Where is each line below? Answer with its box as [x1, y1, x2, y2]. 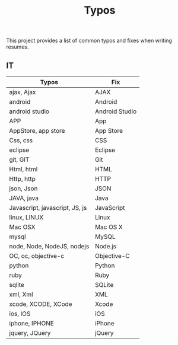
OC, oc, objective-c [9, 252, 65, 260]
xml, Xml [9, 290, 34, 298]
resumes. [6, 43, 29, 50]
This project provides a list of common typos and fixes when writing [6, 37, 172, 44]
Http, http [9, 175, 36, 183]
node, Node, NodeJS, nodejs [9, 242, 90, 250]
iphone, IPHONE [9, 320, 55, 327]
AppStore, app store [9, 127, 65, 135]
